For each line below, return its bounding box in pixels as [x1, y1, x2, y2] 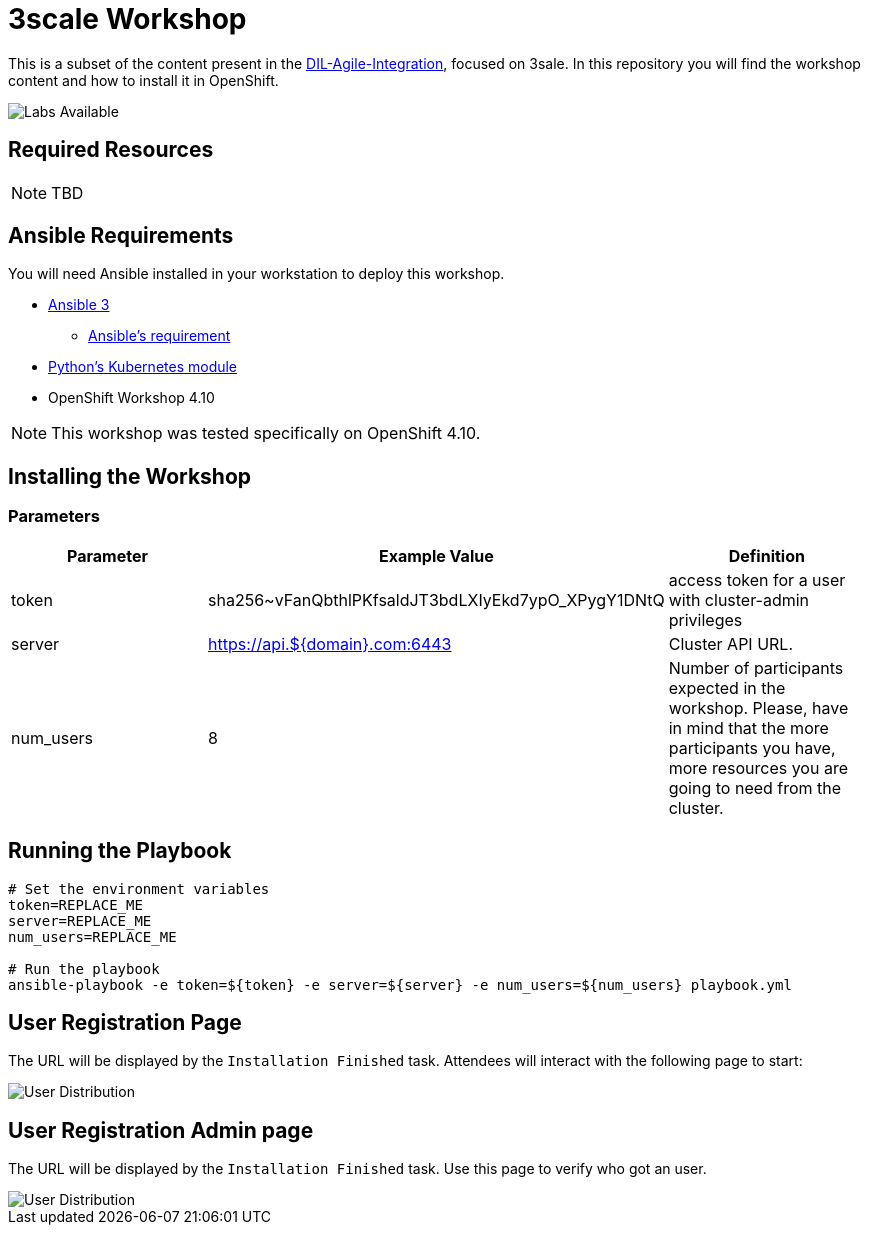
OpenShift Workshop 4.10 [48, 389, 215, 407]
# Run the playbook [8, 960, 160, 977]
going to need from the [668, 777, 842, 798]
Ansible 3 [48, 296, 110, 314]
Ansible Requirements [8, 223, 234, 249]
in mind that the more [668, 717, 829, 738]
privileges [668, 609, 743, 630]
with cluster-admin [668, 589, 810, 610]
